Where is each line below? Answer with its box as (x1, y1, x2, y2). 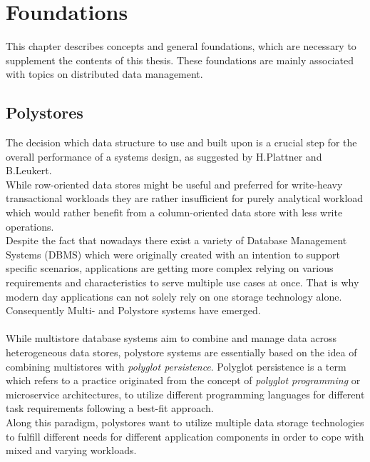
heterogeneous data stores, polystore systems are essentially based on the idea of (6, 345, 357, 360)
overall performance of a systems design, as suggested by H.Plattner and (6, 149, 322, 164)
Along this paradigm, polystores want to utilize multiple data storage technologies (6, 414, 364, 429)
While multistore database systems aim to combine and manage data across (6, 331, 337, 346)
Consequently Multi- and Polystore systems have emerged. (6, 303, 261, 318)
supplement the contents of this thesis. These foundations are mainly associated (6, 52, 354, 67)
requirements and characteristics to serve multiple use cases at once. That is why (6, 275, 359, 290)
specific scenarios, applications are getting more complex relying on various (6, 261, 334, 276)
